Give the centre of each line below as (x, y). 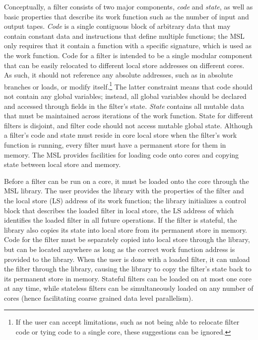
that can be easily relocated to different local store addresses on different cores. (124, 65)
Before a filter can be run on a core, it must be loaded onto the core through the (127, 181)
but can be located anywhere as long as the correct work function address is (120, 249)
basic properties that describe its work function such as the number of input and (127, 16)
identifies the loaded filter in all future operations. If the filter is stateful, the (121, 220)
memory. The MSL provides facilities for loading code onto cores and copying (122, 154)
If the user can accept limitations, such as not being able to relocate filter (128, 322)
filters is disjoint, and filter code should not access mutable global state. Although (129, 125)
